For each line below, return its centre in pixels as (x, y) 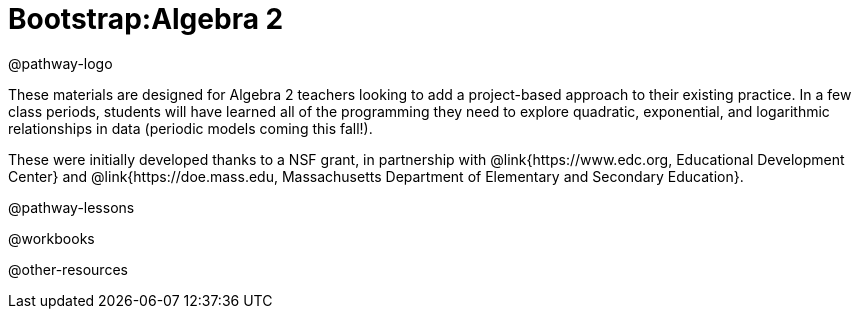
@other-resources (68, 269)
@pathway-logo (60, 63)
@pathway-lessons (71, 207)
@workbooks (51, 238)
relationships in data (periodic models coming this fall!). (190, 128)
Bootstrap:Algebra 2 (146, 19)
